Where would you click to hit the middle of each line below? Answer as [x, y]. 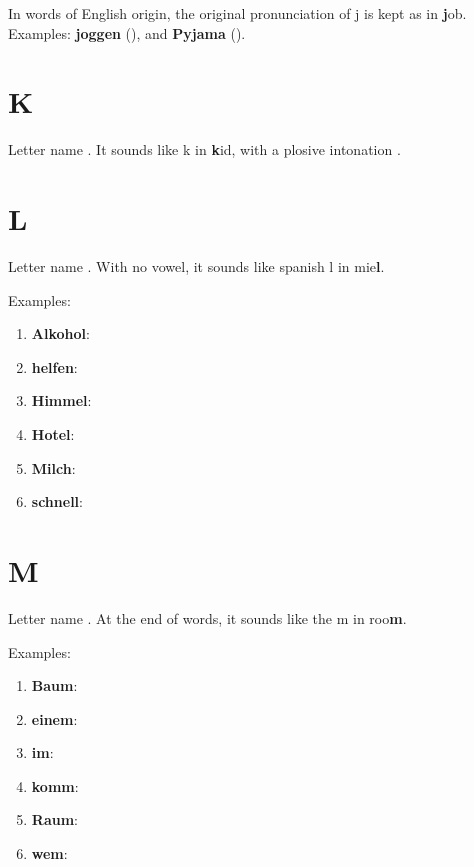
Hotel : [53, 434]
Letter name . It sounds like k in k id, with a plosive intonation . [204, 149]
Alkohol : [60, 333]
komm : [55, 785]
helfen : [54, 366]
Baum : [54, 685]
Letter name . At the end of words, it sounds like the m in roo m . [207, 617]
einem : [54, 718]
